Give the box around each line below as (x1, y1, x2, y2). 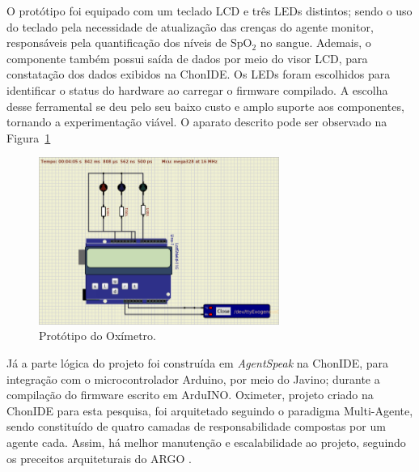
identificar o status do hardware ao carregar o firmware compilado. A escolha (6, 81, 388, 98)
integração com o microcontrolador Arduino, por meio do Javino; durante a (6, 370, 380, 387)
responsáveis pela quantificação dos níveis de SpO (6, 34, 252, 51)
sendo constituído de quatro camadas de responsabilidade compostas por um (6, 418, 386, 435)
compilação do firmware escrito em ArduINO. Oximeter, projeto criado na (6, 386, 374, 403)
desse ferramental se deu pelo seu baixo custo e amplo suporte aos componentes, (6, 97, 404, 114)
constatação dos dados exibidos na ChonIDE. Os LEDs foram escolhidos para (6, 66, 391, 83)
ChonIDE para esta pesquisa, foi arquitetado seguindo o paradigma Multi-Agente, (6, 402, 413, 419)
